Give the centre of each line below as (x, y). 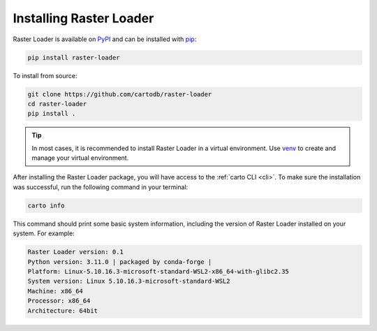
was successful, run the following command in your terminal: (101, 187)
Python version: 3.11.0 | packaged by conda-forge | (120, 262)
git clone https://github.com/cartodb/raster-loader (120, 94)
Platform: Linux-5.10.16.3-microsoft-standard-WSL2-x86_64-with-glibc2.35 (158, 271)
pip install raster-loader (74, 57)
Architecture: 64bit (62, 310)
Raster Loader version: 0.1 (75, 252)
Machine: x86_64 (56, 291)
